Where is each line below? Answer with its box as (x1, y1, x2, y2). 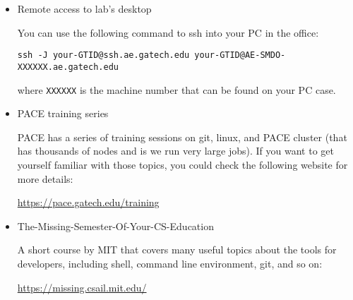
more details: (17, 171, 73, 186)
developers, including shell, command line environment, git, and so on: (17, 256, 323, 270)
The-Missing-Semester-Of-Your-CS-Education (17, 218, 214, 233)
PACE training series (17, 106, 109, 121)
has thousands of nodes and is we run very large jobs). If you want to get (17, 143, 334, 158)
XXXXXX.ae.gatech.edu (17, 61, 119, 72)
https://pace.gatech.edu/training (17, 195, 160, 210)
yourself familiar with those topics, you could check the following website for (17, 157, 348, 172)
